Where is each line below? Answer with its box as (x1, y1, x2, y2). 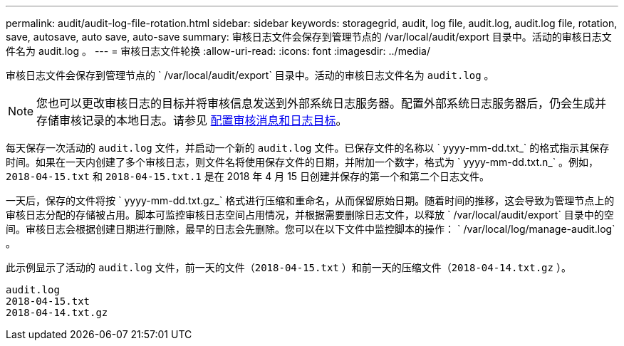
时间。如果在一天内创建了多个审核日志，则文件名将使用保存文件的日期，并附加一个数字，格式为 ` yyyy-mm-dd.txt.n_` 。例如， (6, 156, 599, 168)
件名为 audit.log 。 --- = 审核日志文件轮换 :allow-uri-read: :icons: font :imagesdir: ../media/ (6, 45, 430, 57)
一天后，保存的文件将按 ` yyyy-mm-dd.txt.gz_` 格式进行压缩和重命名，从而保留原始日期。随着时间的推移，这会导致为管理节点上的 (6, 194, 615, 206)
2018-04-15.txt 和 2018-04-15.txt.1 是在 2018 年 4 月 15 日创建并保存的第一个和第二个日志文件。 (6, 170, 490, 182)
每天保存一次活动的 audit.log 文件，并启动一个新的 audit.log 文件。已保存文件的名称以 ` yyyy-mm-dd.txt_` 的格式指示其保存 (6, 142, 610, 154)
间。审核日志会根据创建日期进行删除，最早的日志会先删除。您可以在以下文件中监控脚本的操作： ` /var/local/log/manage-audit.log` (6, 223, 615, 235)
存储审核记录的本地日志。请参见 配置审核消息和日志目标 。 (36, 113, 348, 127)
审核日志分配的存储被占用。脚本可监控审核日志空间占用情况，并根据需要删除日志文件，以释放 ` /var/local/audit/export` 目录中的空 (6, 209, 614, 221)
